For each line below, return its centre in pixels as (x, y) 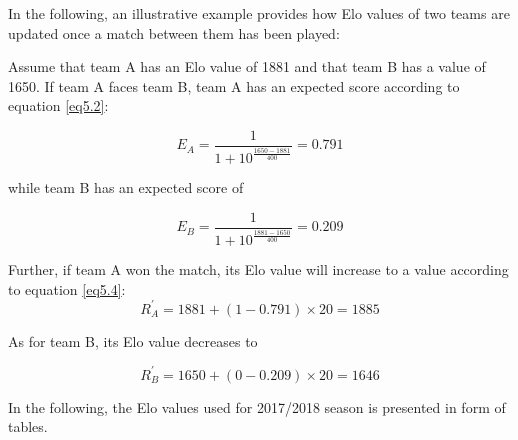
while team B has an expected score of (126, 187)
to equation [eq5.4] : (67, 288)
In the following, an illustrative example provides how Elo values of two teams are (259, 13)
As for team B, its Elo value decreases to (133, 340)
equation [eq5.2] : (58, 105)
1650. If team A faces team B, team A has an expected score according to (234, 85)
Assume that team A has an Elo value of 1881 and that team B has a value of (247, 66)
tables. (28, 426)
